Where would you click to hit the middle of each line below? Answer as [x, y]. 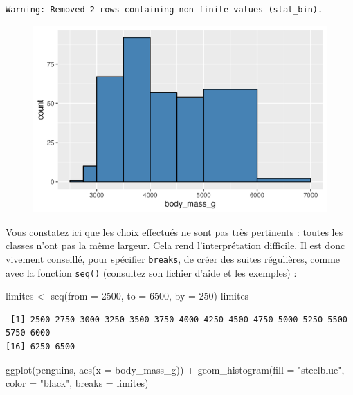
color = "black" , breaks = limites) [77, 383]
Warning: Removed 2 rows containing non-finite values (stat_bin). [164, 10]
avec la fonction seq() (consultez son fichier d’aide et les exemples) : [151, 272]
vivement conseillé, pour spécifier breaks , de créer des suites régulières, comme [173, 258]
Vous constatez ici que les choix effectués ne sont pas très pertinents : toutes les [174, 231]
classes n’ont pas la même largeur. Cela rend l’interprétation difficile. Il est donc [175, 245]
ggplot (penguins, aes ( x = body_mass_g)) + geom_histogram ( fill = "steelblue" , [175, 369]
